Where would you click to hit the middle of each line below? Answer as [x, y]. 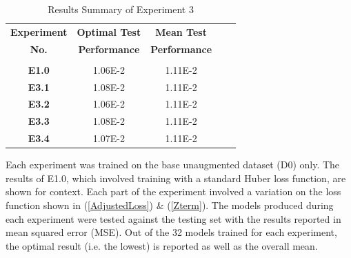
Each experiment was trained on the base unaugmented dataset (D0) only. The [173, 165]
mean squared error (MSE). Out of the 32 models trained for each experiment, [171, 232]
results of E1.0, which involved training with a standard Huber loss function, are [176, 178]
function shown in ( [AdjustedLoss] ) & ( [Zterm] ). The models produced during [170, 205]
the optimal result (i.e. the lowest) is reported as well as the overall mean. [162, 245]
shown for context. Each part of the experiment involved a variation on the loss [173, 191]
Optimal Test [109, 31]
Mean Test [181, 31]
